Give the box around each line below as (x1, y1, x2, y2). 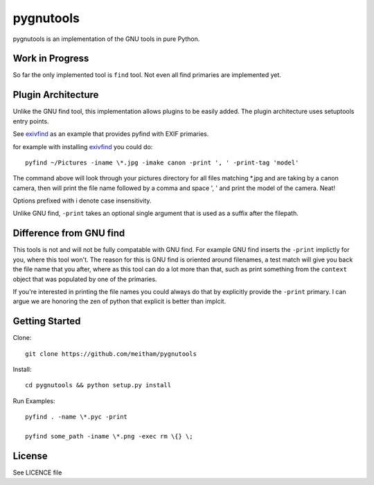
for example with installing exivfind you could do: (12, 142, 153, 151)
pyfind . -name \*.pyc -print (25, 413, 128, 421)
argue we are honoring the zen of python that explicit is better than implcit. (12, 297, 226, 305)
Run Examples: (12, 396, 55, 405)
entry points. (12, 117, 49, 125)
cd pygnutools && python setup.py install (25, 382, 172, 389)
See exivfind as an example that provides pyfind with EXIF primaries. (12, 130, 209, 138)
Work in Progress (12, 53, 89, 65)
